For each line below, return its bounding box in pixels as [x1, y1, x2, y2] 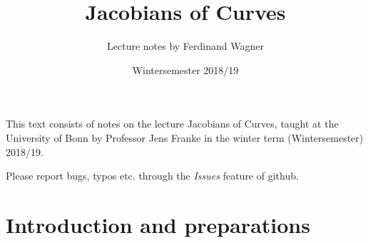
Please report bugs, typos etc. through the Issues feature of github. [6, 168, 299, 183]
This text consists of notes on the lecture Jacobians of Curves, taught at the [6, 116, 339, 131]
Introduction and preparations [6, 210, 310, 239]
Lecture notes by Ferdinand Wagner [107, 38, 264, 53]
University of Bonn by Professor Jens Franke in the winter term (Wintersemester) [6, 130, 364, 145]
